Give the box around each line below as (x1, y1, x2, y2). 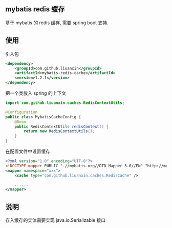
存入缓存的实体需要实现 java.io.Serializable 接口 (5, 217, 106, 223)
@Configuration (5, 110, 38, 115)
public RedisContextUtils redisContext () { (14, 124, 109, 129)
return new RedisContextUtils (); (24, 129, 95, 134)
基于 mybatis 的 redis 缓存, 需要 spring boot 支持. (5, 20, 109, 26)
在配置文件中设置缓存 (5, 148, 50, 154)
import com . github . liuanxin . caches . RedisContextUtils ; (5, 100, 125, 106)
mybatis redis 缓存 (5, 5, 65, 14)
